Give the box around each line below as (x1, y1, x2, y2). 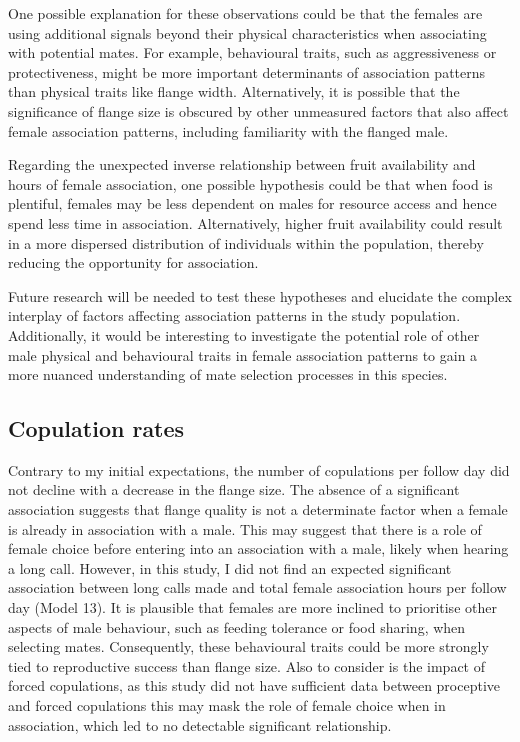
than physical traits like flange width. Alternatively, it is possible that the (8, 81, 460, 102)
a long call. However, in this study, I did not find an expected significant (8, 557, 452, 578)
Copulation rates (8, 413, 185, 444)
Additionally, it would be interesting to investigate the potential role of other (8, 324, 480, 345)
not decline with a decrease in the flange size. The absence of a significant (8, 479, 460, 500)
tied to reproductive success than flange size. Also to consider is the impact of (8, 655, 485, 676)
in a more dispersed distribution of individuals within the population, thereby (8, 232, 484, 253)
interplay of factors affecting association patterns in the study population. (8, 305, 461, 326)
